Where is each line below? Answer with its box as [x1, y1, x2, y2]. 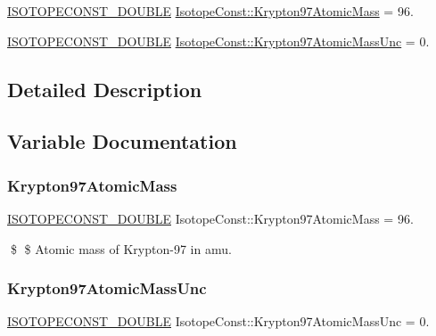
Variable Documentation [7, 127, 237, 155]
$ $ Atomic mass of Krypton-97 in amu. [10, 239, 232, 258]
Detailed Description [7, 75, 202, 102]
